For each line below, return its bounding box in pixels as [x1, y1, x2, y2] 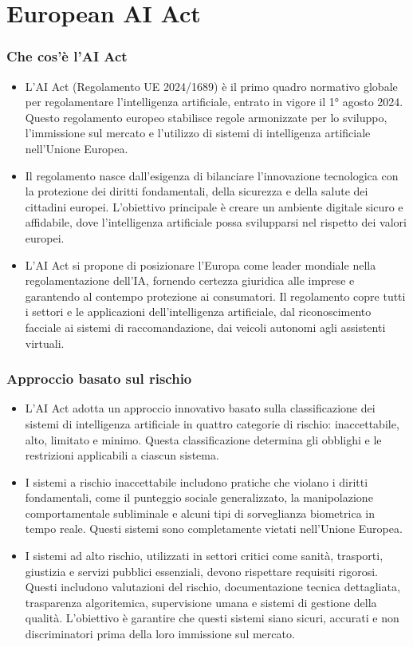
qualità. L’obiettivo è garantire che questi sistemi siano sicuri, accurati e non [25, 610, 399, 626]
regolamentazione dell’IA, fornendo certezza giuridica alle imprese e [25, 272, 355, 289]
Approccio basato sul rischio [6, 369, 192, 389]
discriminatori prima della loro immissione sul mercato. [25, 625, 295, 642]
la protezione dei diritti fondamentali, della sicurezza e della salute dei [25, 183, 368, 199]
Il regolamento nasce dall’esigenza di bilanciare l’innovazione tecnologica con [25, 167, 399, 183]
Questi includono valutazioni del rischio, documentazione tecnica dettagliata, [25, 578, 400, 595]
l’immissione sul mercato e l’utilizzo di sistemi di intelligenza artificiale [25, 124, 371, 141]
